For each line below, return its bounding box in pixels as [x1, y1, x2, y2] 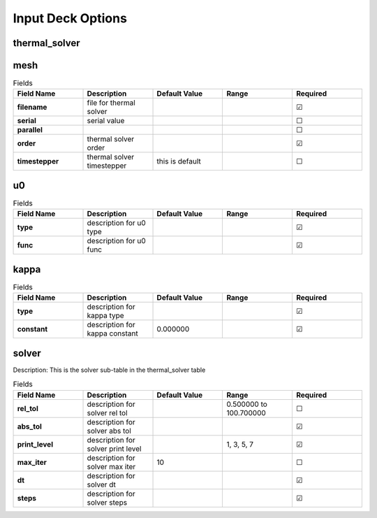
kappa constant [87, 329, 139, 338]
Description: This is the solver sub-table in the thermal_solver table [13, 366, 206, 374]
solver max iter [87, 461, 136, 471]
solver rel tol [87, 408, 128, 417]
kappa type [87, 311, 125, 321]
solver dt [87, 480, 117, 489]
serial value [87, 116, 125, 126]
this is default [156, 157, 202, 166]
